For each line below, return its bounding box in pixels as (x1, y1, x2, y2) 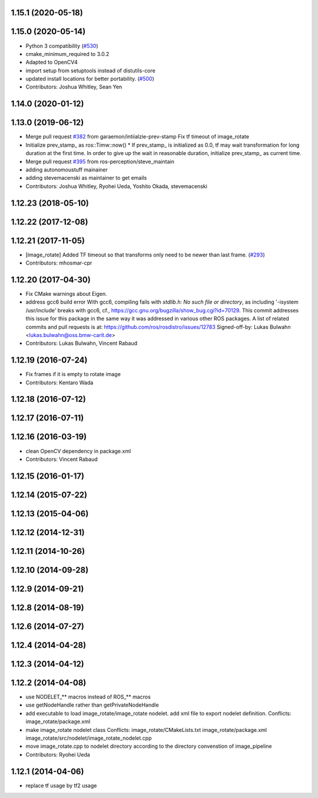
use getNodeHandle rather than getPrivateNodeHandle (25, 701, 159, 708)
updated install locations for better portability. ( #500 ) (25, 75, 154, 83)
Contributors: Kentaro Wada (25, 379, 94, 386)
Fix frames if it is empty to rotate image (25, 371, 121, 378)
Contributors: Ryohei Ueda (25, 751, 91, 758)
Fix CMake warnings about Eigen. (25, 290, 107, 297)
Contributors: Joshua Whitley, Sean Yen (25, 83, 122, 91)
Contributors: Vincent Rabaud (25, 456, 98, 463)
